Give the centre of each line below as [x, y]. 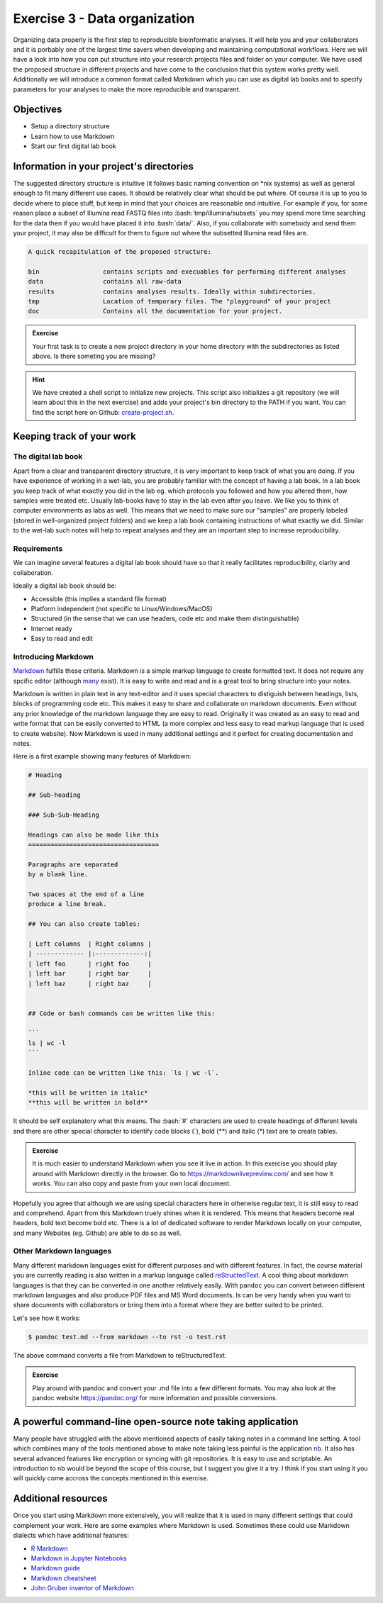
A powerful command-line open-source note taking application [156, 1422]
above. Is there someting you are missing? [94, 356]
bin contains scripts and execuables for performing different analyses [187, 272]
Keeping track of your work [74, 436]
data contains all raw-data [105, 281]
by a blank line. [58, 875]
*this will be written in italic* [88, 1093]
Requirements [38, 548]
